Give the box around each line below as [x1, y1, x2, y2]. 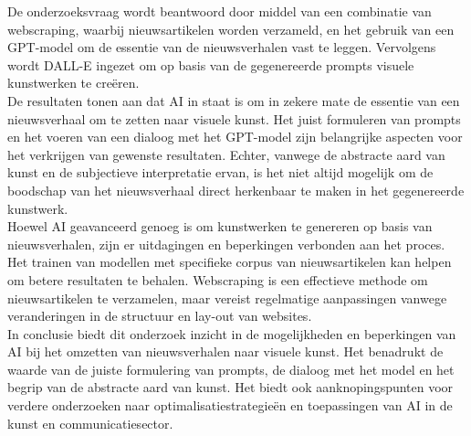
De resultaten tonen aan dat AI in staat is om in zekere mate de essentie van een [7, 90, 460, 110]
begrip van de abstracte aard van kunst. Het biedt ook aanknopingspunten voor [7, 378, 454, 397]
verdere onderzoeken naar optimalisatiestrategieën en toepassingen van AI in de [7, 396, 453, 415]
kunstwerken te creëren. [7, 73, 140, 92]
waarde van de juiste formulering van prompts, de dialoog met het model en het [7, 359, 455, 378]
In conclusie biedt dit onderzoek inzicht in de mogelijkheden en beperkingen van [7, 324, 456, 343]
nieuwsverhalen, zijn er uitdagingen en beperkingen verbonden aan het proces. [7, 234, 445, 253]
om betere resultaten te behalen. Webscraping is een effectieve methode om [7, 270, 428, 289]
